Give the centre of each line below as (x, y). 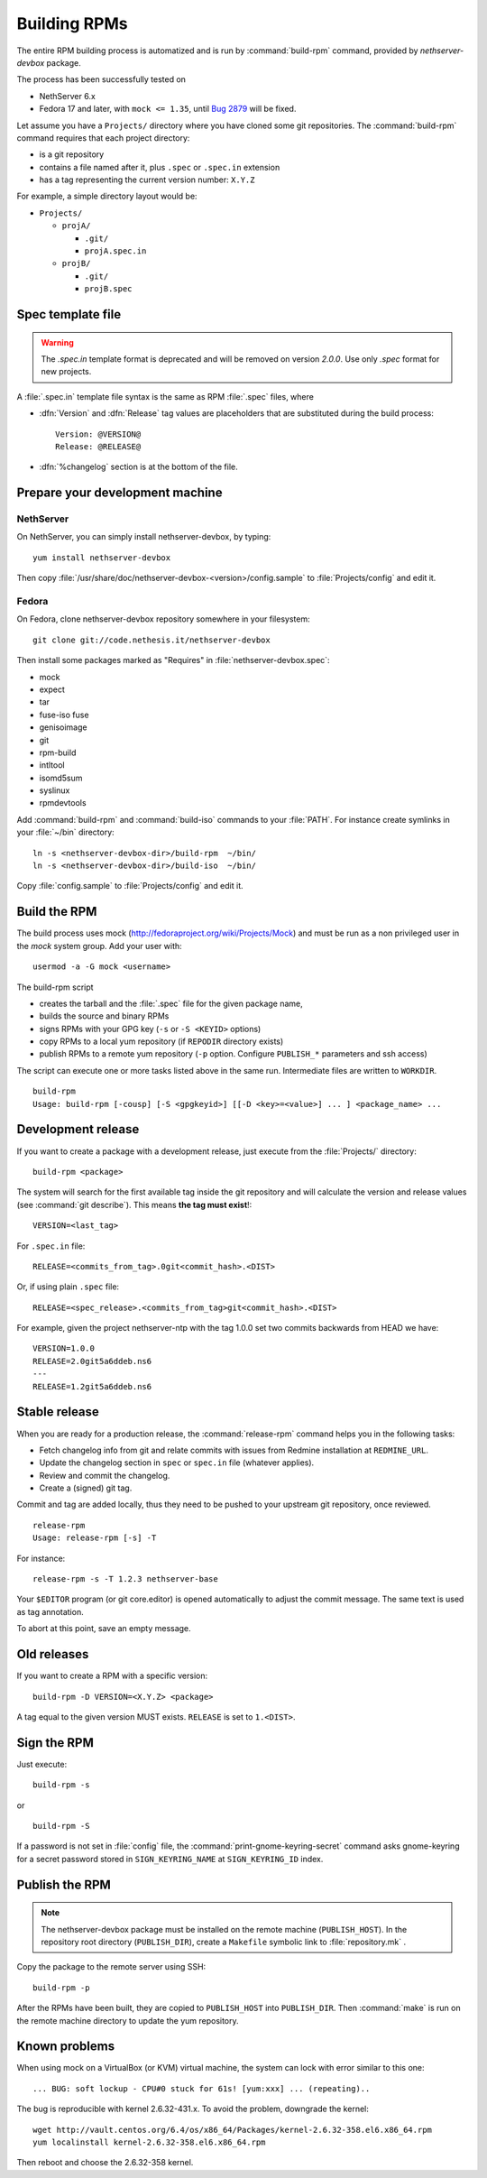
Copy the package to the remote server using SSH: (111, 1967)
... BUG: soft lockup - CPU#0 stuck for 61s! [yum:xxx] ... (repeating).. (202, 2088)
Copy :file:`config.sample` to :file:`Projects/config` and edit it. (130, 886)
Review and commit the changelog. (105, 1475)
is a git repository (72, 154)
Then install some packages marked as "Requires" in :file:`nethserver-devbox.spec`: (173, 660)
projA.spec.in (115, 251)
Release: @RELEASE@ (98, 446)
